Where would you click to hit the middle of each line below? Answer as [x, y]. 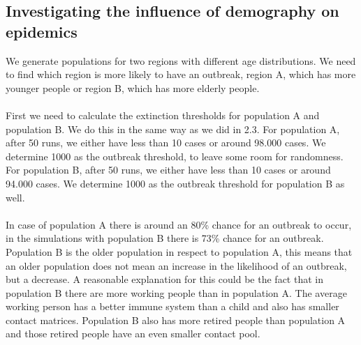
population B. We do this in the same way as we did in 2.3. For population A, [173, 129]
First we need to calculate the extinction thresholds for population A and [163, 115]
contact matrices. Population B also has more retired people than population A [176, 320]
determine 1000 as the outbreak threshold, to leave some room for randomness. [175, 156]
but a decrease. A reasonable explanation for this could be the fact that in [164, 279]
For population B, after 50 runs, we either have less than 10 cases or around [168, 170]
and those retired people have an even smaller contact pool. [133, 333]
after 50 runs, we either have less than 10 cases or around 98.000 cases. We [166, 143]
